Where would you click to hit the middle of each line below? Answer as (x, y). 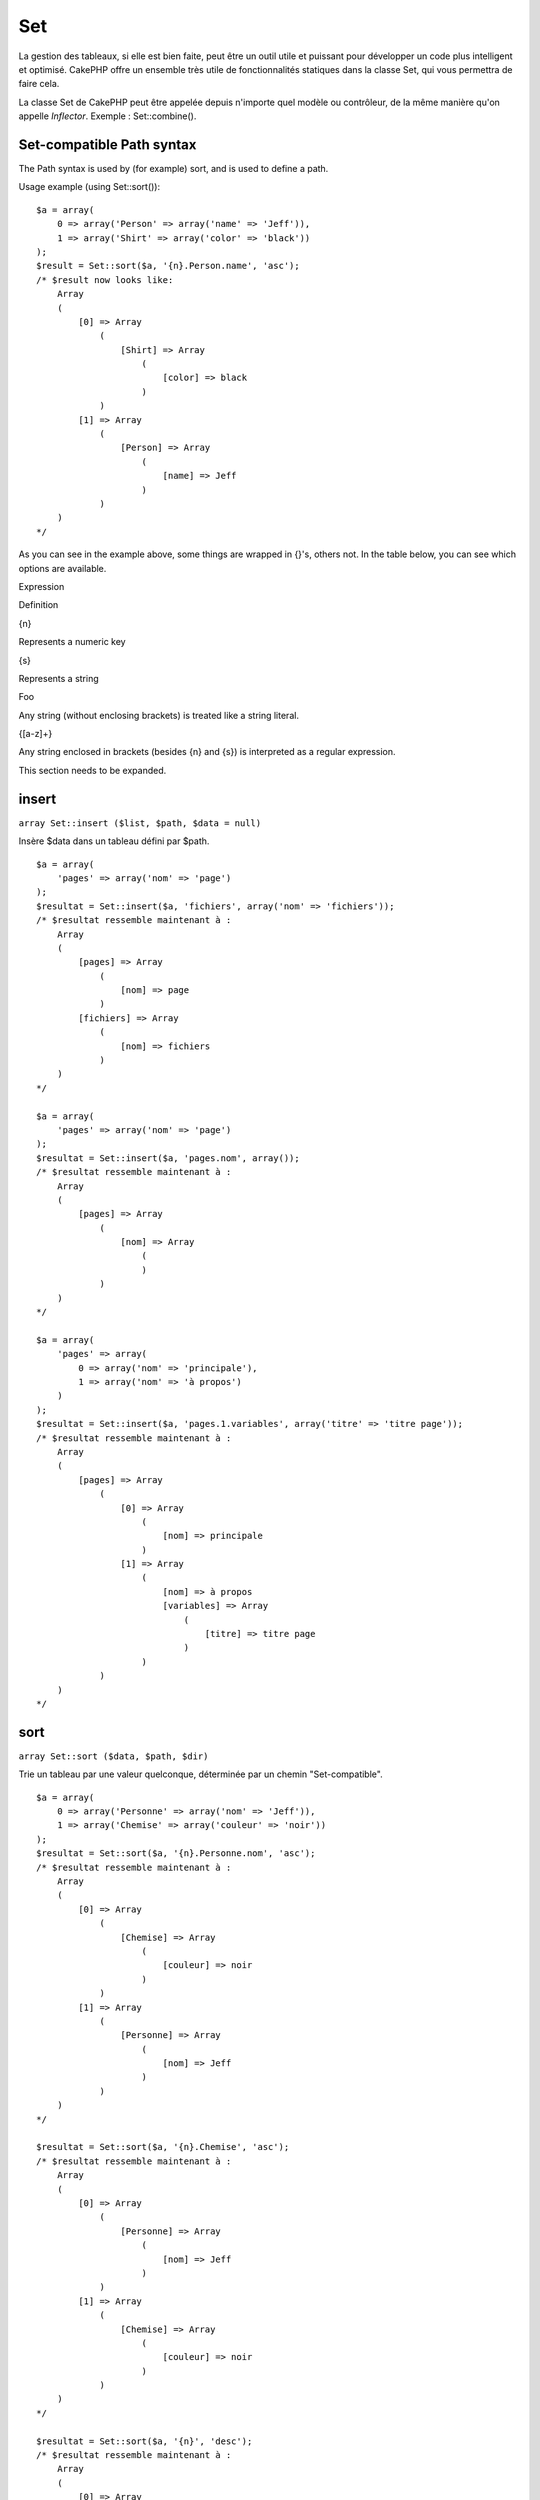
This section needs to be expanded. (92, 770)
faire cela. (39, 84)
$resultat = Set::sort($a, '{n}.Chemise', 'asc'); (163, 2147)
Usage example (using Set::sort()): (89, 187)
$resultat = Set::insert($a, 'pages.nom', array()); (168, 1158)
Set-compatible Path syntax (107, 144)
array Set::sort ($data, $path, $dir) (113, 1756)
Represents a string (58, 678)
